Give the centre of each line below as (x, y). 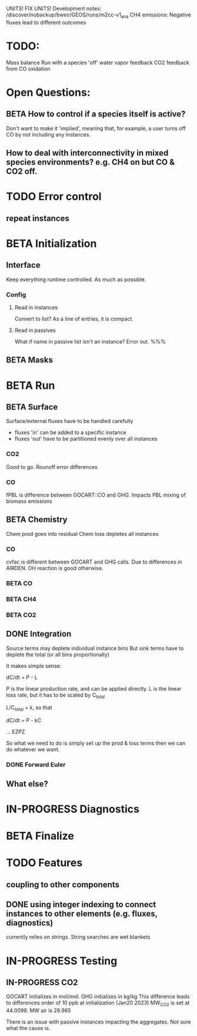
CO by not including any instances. (49, 134)
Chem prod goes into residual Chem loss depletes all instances (82, 534)
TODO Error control (54, 197)
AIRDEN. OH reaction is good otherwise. (55, 568)
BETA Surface (32, 407)
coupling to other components (63, 885)
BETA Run (31, 385)
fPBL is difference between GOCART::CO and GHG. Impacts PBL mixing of (96, 495)
